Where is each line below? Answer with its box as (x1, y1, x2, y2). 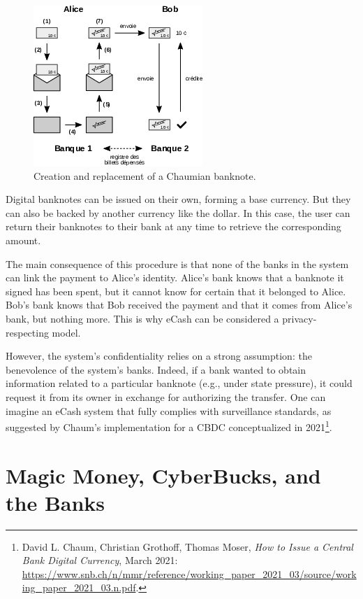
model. (52, 325, 81, 339)
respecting (6, 325, 49, 339)
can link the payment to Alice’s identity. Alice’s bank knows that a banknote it (6, 270, 344, 285)
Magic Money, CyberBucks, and (6, 460, 321, 489)
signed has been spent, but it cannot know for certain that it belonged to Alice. (6, 283, 346, 298)
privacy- (282, 311, 317, 325)
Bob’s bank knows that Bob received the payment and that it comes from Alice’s (6, 297, 353, 312)
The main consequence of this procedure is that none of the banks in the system (6, 256, 349, 271)
